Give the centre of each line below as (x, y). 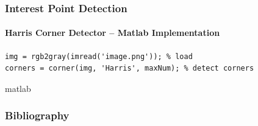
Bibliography (37, 115)
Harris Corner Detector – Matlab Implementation (113, 33)
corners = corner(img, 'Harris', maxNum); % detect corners (130, 68)
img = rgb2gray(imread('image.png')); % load (99, 56)
